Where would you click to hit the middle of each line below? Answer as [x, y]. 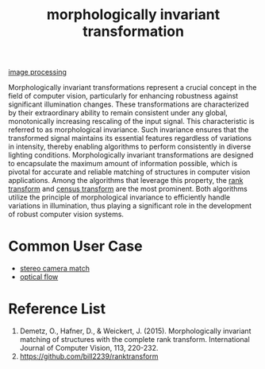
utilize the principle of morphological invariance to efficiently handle [119, 197]
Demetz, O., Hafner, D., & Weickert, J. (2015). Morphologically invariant [135, 331]
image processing [38, 72]
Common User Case [75, 246]
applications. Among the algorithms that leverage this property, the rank [126, 181]
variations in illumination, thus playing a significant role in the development [130, 206]
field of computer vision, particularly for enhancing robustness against [123, 96]
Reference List [57, 309]
